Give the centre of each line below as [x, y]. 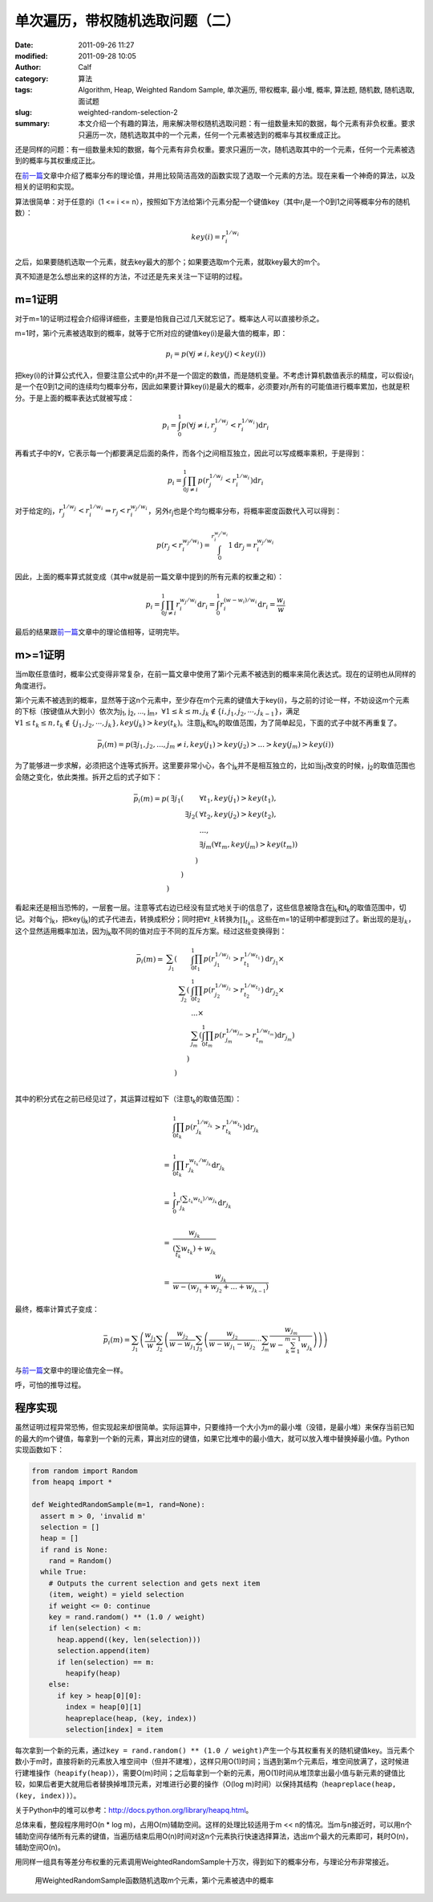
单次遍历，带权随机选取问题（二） [127, 21]
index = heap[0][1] [103, 1707]
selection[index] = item [114, 1729]
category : [32, 78]
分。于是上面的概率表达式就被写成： [75, 398]
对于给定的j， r [39, 511]
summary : [32, 124]
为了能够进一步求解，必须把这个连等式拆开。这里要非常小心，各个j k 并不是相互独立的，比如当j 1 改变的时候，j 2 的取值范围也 [215, 766]
